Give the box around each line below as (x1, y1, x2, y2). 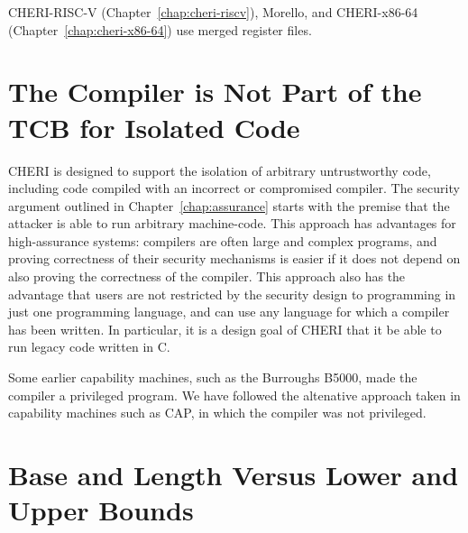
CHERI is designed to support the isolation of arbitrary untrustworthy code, (8, 161, 431, 179)
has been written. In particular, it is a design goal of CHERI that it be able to (8, 319, 442, 338)
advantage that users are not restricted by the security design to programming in (8, 284, 456, 303)
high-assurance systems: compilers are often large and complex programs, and (8, 231, 437, 250)
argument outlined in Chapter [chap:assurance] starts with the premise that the (8, 196, 450, 215)
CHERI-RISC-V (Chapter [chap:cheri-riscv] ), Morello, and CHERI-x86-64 (8, 3, 418, 21)
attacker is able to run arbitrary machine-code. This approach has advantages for (8, 214, 456, 233)
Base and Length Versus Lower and (8, 456, 459, 492)
